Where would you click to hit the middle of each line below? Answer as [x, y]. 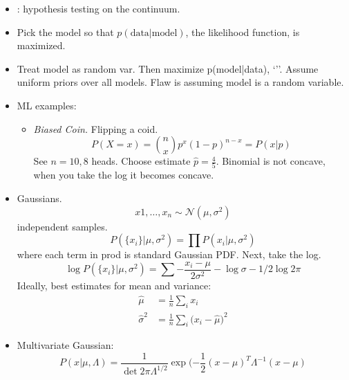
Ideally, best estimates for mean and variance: [114, 285]
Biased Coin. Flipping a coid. [96, 128]
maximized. [41, 45]
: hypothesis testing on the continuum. [98, 8]
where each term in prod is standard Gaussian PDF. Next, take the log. [169, 254]
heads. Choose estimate [141, 161]
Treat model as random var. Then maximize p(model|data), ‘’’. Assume [168, 68]
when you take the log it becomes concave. [124, 175]
